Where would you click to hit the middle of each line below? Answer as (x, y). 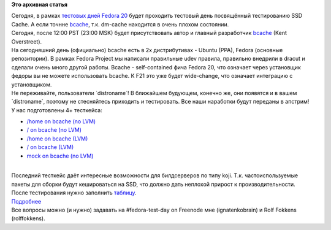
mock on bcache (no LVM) (60, 156)
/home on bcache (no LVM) (61, 121)
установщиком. (32, 84)
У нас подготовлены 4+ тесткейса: (57, 110)
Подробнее (26, 201)
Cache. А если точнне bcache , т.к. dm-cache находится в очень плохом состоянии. (120, 24)
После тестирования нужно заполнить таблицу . (74, 193)
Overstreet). (27, 41)
